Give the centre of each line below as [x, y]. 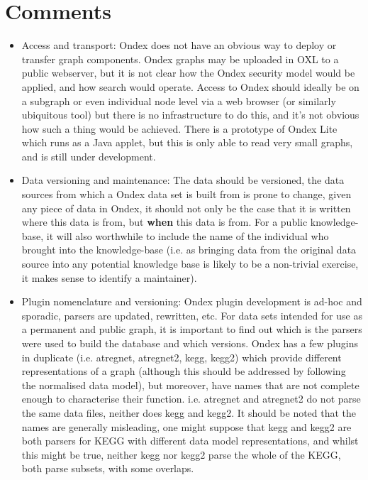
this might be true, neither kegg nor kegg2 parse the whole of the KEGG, [181, 454]
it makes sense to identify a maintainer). [109, 277]
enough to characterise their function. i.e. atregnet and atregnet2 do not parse [191, 399]
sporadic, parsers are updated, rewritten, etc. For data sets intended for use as [192, 315]
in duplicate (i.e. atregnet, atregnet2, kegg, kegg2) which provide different [182, 357]
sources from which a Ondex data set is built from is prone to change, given [186, 194]
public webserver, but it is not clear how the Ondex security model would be [188, 73]
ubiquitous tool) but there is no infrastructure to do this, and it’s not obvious [190, 115]
